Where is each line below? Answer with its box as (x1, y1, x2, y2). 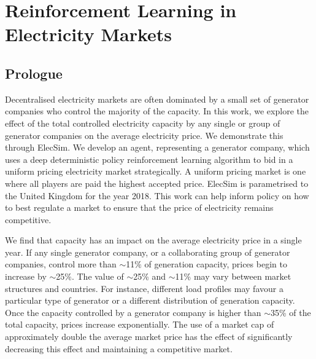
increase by (5, 270, 47, 283)
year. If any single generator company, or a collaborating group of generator (5, 245, 290, 258)
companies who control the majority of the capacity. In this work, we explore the (5, 105, 309, 117)
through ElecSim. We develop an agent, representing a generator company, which (5, 141, 310, 154)
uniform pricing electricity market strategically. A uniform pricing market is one (5, 165, 306, 178)
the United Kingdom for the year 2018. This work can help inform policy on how (5, 189, 309, 202)
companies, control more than (5, 258, 117, 270)
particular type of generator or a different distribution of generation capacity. (5, 294, 295, 307)
